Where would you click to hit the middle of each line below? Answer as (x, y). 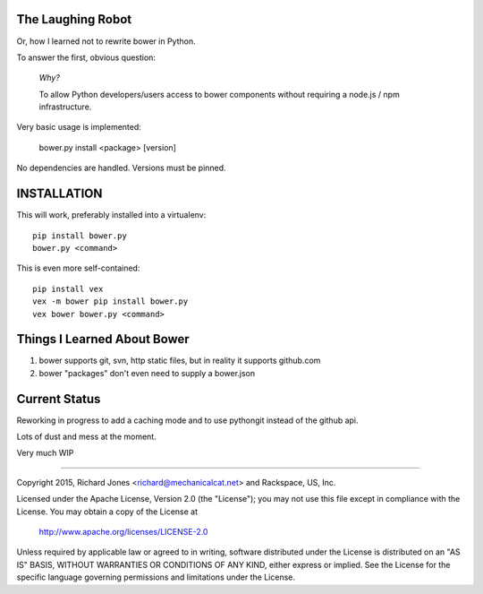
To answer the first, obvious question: (86, 57)
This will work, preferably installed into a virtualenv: (111, 215)
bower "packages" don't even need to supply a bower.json (147, 373)
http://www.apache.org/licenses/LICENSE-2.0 (123, 532)
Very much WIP (45, 453)
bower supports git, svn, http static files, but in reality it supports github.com (180, 361)
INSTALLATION (59, 194)
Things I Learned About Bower (103, 339)
